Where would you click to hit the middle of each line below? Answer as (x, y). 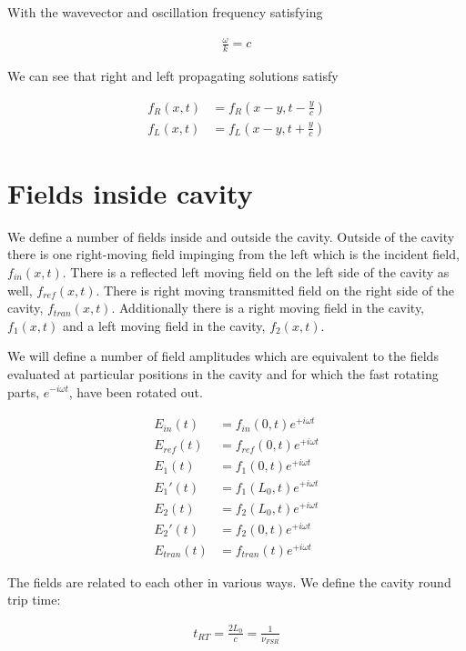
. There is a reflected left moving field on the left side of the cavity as (256, 271)
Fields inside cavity (130, 192)
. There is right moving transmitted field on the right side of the (275, 290)
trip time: (34, 600)
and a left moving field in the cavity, (164, 325)
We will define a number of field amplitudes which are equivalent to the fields (223, 356)
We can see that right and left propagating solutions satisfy (173, 75)
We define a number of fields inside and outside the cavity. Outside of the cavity (231, 236)
